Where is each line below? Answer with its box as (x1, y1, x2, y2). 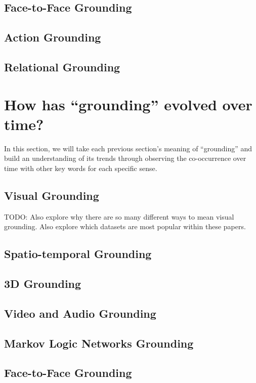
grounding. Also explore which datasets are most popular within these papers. (4, 221, 246, 232)
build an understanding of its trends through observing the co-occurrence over (4, 153, 246, 163)
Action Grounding (4, 29, 101, 45)
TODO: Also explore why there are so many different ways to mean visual (4, 211, 234, 222)
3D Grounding (4, 276, 81, 291)
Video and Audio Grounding (4, 305, 156, 321)
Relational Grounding (4, 59, 120, 74)
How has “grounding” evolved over (4, 94, 252, 114)
